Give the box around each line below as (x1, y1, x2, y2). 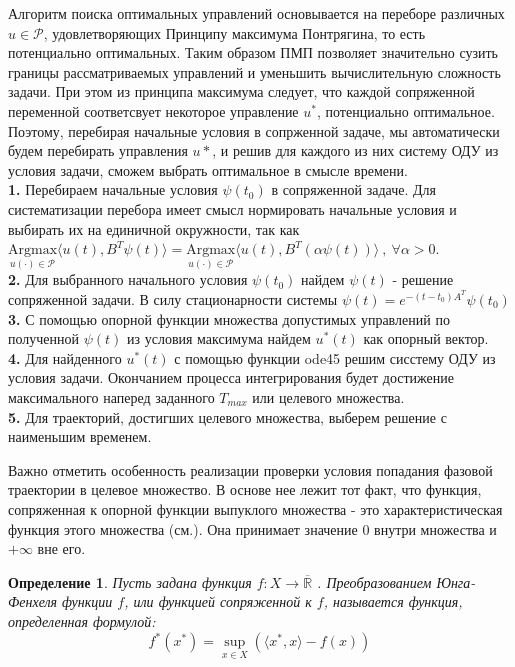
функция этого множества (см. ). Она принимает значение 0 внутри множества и (8, 518, 497, 539)
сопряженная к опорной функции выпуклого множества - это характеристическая (8, 498, 503, 519)
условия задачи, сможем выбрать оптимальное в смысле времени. (8, 159, 408, 180)
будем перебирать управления (8, 140, 188, 161)
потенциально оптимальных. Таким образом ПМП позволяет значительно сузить (8, 42, 499, 63)
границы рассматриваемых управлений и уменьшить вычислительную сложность (8, 61, 501, 82)
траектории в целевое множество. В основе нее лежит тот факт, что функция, (8, 479, 482, 500)
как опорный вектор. (363, 328, 489, 349)
